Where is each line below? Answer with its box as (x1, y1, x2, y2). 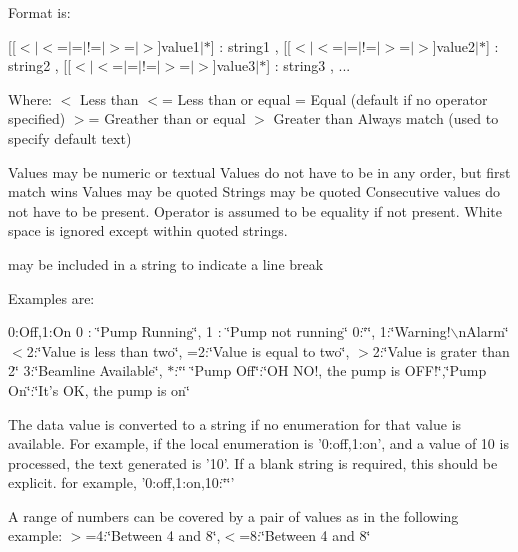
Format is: (8, 2, 71, 22)
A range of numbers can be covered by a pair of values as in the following (8, 505, 459, 526)
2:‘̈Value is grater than (372, 340, 510, 361)
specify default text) (8, 127, 132, 148)
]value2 (432, 35, 476, 56)
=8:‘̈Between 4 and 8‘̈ (239, 525, 371, 546)
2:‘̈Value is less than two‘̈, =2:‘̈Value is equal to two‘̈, (26, 340, 350, 361)
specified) (8, 108, 66, 129)
